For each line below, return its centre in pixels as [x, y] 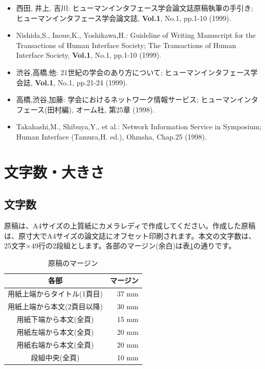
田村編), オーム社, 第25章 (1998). [101, 109]
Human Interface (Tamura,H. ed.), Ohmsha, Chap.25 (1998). [112, 136]
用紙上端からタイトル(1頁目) [55, 294]
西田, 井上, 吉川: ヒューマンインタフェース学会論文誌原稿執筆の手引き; [135, 8]
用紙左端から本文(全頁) [55, 331]
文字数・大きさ [54, 171]
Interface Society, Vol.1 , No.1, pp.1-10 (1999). [89, 55]
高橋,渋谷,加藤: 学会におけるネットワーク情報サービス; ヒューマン [126, 99]
